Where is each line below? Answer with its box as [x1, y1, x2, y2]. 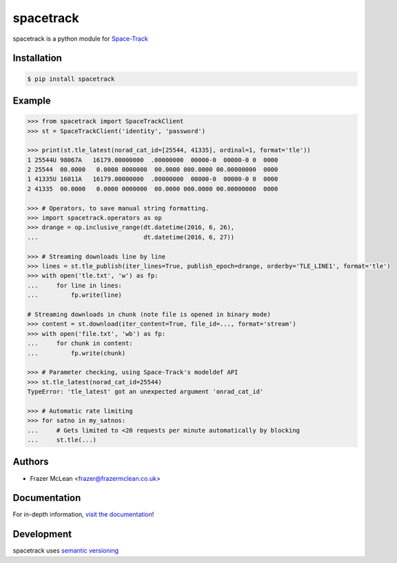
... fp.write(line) [27, 291, 122, 299]
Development [12, 529, 72, 540]
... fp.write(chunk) [27, 349, 126, 357]
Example [12, 95, 51, 106]
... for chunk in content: [27, 339, 134, 348]
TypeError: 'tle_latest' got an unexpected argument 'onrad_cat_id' [27, 388, 264, 396]
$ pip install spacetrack [27, 75, 115, 83]
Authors [12, 456, 49, 468]
